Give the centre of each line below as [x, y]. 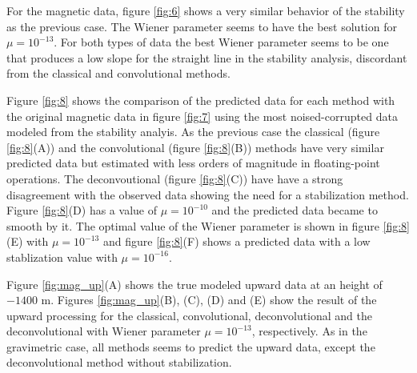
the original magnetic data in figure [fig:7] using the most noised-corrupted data [202, 116]
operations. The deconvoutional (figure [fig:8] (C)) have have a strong [175, 178]
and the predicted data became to [295, 210]
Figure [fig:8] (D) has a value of [82, 210]
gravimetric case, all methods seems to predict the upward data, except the [191, 346]
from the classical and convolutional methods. [118, 73]
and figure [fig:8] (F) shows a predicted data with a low [237, 241]
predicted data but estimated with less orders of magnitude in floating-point [193, 163]
